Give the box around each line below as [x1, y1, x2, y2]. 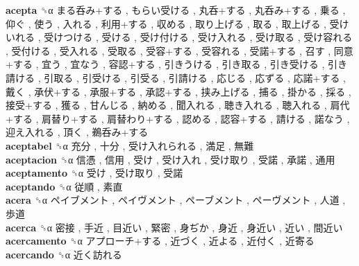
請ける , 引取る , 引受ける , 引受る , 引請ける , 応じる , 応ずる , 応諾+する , [6, 70, 346, 85]
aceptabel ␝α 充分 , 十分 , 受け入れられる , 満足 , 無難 [6, 138, 254, 152]
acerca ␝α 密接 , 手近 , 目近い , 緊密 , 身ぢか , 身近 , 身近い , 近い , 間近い [6, 220, 343, 234]
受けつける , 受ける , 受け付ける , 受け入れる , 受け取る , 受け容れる [44, 30, 353, 44]
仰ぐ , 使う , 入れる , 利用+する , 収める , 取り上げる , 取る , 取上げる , [6, 16, 326, 30]
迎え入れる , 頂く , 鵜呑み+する [6, 125, 149, 139]
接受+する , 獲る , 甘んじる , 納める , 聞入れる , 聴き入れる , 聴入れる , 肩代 [6, 98, 350, 112]
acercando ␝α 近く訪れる [6, 247, 122, 261]
